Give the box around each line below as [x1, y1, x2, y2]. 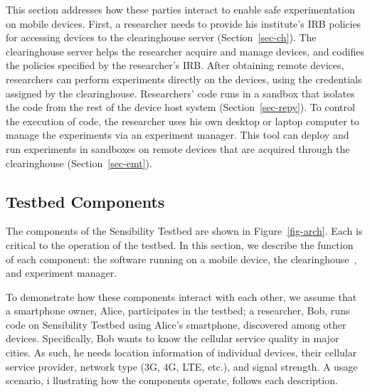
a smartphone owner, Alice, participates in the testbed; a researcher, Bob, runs [6, 303, 350, 318]
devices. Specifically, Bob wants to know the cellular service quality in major [6, 331, 339, 346]
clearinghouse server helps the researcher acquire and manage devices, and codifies [6, 43, 364, 58]
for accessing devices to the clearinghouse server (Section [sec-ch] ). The [6, 30, 317, 45]
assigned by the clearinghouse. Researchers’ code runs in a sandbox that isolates [6, 85, 355, 100]
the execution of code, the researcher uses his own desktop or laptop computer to [6, 113, 359, 128]
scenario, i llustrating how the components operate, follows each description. [6, 373, 338, 388]
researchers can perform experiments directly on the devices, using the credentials [6, 71, 362, 86]
